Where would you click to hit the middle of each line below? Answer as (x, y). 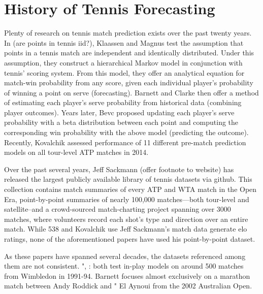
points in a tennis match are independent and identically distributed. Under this (129, 53)
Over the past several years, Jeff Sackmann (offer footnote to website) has (119, 169)
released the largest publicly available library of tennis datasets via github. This (128, 179)
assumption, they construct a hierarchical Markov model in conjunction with (123, 62)
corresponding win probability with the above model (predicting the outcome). (126, 132)
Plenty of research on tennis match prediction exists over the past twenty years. (128, 33)
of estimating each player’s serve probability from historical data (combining (123, 102)
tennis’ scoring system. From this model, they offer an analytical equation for (124, 72)
